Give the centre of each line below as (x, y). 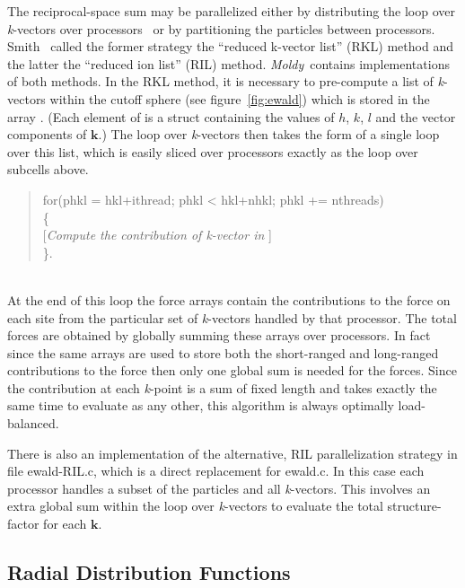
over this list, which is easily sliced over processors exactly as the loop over (213, 151)
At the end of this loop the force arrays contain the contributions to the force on (229, 299)
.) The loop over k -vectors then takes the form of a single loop (269, 134)
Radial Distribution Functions (149, 572)
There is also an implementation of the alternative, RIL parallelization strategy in (232, 453)
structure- (414, 506)
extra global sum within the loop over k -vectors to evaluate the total (195, 506)
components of (47, 134)
